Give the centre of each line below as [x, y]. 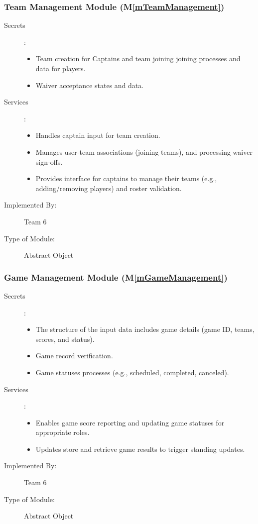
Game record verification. [74, 356]
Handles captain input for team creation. [98, 135]
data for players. [61, 68]
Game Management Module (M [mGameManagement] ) [116, 277]
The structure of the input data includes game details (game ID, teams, [145, 329]
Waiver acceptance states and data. [90, 85]
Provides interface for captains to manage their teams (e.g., [126, 178]
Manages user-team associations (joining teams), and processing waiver [144, 152]
